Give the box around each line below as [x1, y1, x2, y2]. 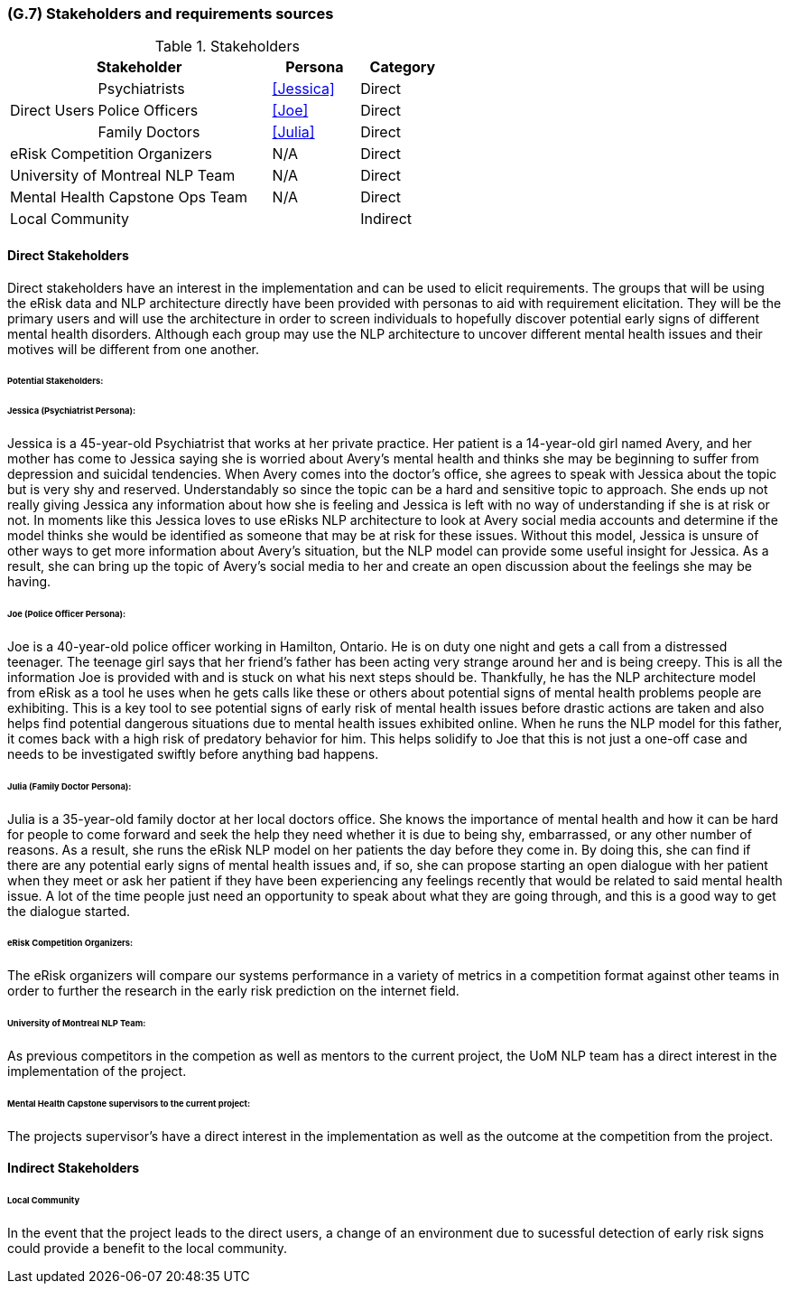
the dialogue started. [7, 903, 131, 919]
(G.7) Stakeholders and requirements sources [7, 5, 334, 23]
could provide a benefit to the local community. [7, 1240, 288, 1256]
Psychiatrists [97, 80, 185, 98]
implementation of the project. [7, 1062, 187, 1079]
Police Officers [97, 101, 199, 120]
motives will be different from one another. [7, 341, 260, 357]
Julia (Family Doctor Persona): [7, 781, 132, 791]
